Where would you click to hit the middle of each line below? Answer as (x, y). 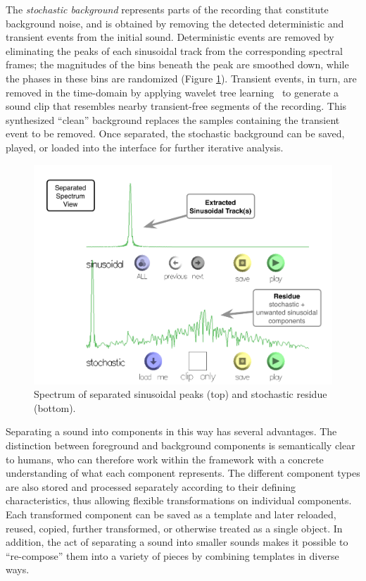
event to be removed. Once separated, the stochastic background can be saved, (175, 133)
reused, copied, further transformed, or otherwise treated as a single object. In (174, 528)
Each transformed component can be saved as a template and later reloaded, (171, 514)
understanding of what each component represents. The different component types (183, 473)
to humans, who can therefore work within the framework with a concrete (165, 459)
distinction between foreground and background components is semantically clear (181, 445)
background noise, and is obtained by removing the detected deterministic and (175, 23)
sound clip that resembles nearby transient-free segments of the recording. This (176, 106)
